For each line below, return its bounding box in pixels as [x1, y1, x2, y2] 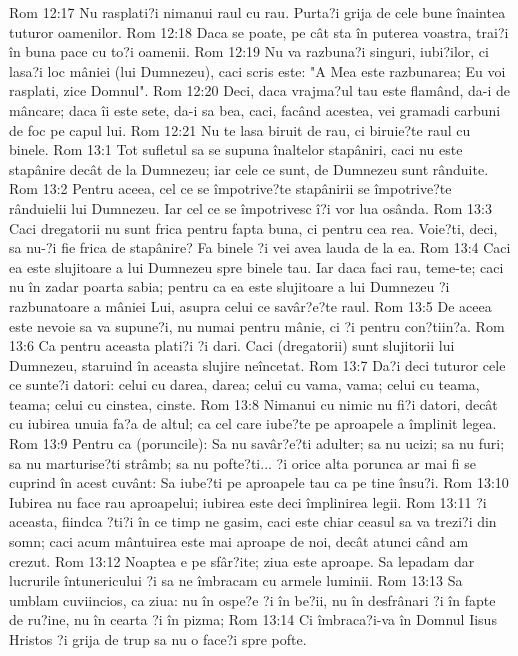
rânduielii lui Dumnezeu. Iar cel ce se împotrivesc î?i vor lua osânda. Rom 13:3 [9, 197, 492, 218]
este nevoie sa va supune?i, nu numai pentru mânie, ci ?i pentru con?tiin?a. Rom [9, 315, 505, 336]
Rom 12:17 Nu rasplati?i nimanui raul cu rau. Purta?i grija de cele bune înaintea [9, 2, 506, 22]
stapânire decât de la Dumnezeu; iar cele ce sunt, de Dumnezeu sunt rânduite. [9, 158, 489, 179]
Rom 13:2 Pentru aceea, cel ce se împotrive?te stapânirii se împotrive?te [9, 178, 452, 199]
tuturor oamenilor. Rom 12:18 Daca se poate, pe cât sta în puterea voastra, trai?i [9, 21, 509, 42]
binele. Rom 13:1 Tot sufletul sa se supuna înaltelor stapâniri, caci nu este [9, 139, 463, 160]
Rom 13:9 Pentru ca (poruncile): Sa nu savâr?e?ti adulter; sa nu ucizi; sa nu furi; [9, 433, 505, 454]
